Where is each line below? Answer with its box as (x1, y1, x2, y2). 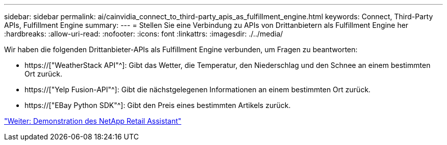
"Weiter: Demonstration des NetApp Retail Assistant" (4, 117, 182, 125)
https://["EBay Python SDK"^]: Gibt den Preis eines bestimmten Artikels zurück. (24, 101, 291, 110)
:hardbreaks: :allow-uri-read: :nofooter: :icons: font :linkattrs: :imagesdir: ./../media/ (4, 29, 283, 38)
